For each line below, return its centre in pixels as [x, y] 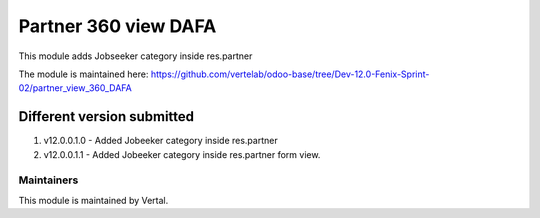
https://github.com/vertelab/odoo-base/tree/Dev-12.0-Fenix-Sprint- [290, 74]
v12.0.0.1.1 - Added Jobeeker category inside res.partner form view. [182, 154]
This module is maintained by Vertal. [93, 200]
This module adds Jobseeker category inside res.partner [135, 56]
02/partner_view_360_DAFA [75, 88]
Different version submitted [106, 116]
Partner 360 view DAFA [117, 26]
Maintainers [48, 180]
